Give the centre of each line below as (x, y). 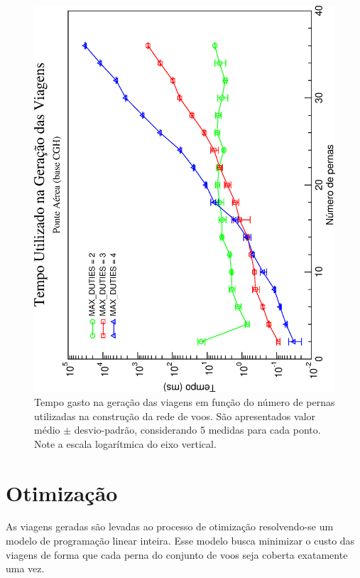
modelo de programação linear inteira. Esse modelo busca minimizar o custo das (180, 541)
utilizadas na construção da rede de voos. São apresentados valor (175, 416)
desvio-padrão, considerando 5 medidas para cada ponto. (197, 430)
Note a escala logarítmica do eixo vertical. (125, 443)
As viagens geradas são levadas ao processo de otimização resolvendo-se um (170, 526)
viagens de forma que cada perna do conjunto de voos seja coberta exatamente (177, 554)
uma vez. (25, 568)
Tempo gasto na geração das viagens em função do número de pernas (185, 401)
